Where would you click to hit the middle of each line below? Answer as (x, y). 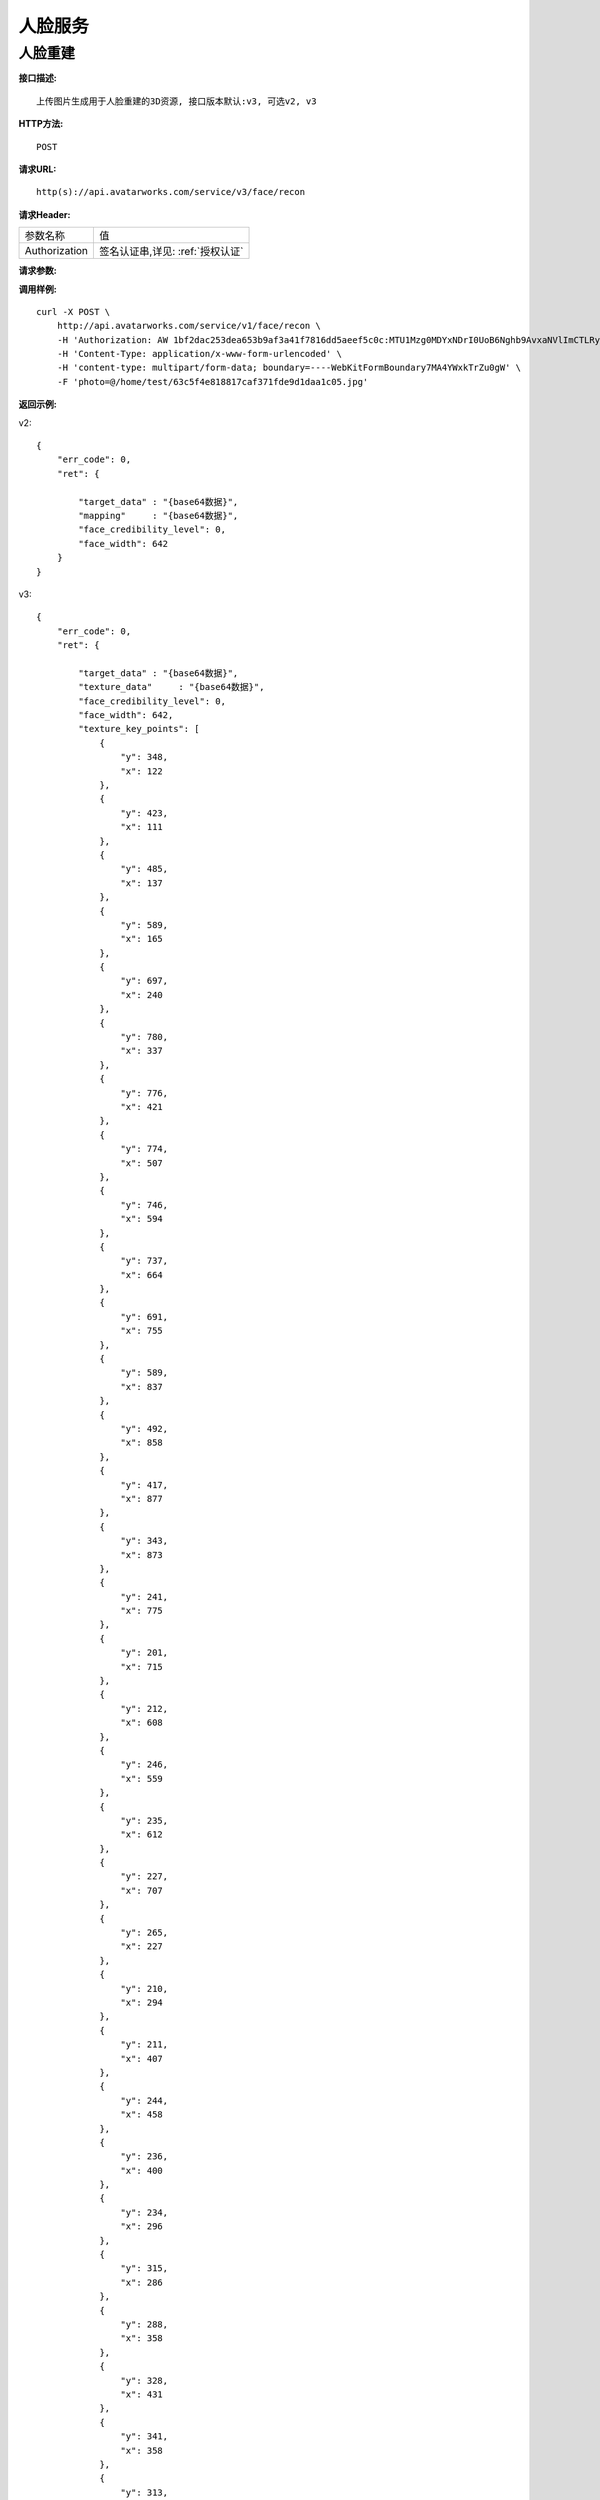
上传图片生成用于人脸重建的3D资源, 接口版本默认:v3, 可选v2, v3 (176, 101)
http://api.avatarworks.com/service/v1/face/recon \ (189, 326)
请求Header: (44, 214)
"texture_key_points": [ (139, 729)
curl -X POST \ (73, 311)
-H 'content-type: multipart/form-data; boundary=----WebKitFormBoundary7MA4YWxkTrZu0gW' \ (289, 368)
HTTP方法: (41, 124)
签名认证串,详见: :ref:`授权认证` (171, 252)
